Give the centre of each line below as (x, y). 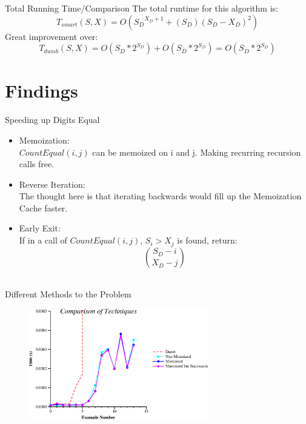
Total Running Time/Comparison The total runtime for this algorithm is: (141, 8)
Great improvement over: (52, 36)
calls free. (37, 164)
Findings (42, 91)
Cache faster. (43, 207)
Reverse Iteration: (52, 184)
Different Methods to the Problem (68, 294)
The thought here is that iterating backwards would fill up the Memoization (160, 196)
